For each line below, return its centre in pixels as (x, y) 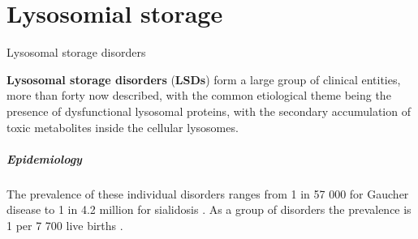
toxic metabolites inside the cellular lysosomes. (123, 127)
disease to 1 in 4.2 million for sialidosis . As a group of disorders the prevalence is (209, 209)
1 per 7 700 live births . (65, 225)
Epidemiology (44, 158)
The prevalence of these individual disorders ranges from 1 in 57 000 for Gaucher (208, 193)
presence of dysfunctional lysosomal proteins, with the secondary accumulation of (209, 111)
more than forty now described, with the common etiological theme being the (199, 95)
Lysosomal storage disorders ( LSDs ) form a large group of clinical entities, (204, 79)
